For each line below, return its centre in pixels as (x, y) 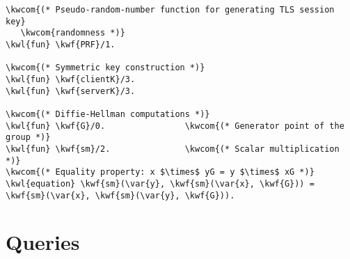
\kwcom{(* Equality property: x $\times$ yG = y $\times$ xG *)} (160, 172)
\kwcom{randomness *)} (73, 33)
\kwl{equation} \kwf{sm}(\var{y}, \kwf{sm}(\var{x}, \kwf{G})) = (160, 183)
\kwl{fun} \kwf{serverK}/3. (71, 91)
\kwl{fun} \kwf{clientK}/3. (71, 79)
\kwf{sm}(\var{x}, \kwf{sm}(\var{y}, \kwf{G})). (120, 195)
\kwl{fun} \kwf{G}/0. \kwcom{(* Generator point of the (175, 126)
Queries (43, 242)
